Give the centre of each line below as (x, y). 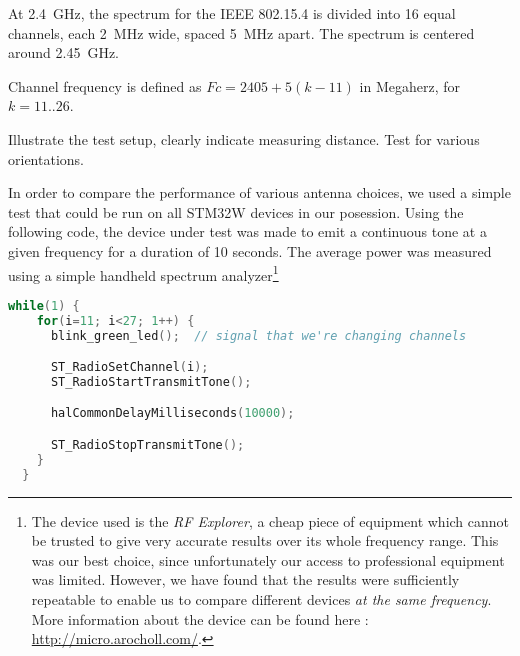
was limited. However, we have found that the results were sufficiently (245, 579)
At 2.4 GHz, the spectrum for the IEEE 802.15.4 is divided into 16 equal (232, 13)
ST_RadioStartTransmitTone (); (151, 381)
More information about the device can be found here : (200, 618)
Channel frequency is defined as (105, 85)
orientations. (46, 158)
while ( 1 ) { (44, 305)
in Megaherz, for (409, 85)
